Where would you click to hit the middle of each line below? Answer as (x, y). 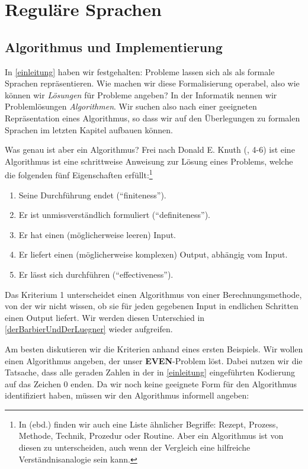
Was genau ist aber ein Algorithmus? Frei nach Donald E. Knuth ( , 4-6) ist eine (150, 150)
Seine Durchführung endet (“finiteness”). (92, 195)
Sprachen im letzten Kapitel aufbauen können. (89, 129)
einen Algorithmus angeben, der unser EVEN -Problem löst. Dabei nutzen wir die (154, 360)
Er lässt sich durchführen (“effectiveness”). (96, 274)
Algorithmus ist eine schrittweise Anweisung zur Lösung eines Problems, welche (149, 161)
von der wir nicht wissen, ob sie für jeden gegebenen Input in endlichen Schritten (152, 306)
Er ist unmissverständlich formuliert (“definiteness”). (115, 215)
